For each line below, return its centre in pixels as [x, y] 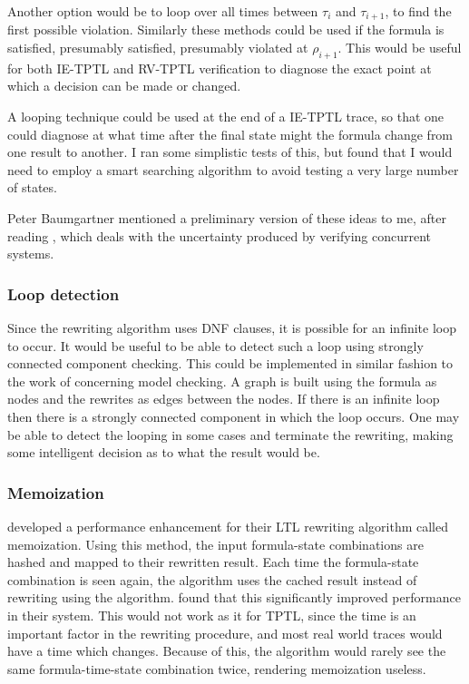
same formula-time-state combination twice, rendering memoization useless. [217, 668]
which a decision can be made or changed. [124, 86]
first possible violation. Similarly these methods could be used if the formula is [226, 29]
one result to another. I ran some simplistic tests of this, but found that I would [230, 152]
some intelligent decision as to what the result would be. [164, 452]
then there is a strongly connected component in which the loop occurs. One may [234, 416]
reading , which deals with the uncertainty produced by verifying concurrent [220, 235]
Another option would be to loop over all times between [163, 11]
